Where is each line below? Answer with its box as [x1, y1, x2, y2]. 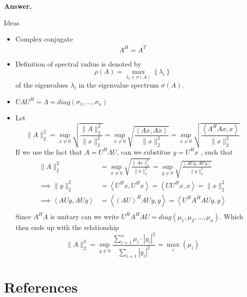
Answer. [4, 1, 32, 11]
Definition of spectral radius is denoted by [15, 58, 142, 69]
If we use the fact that [15, 146, 82, 157]
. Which [219, 211, 243, 221]
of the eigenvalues [15, 80, 68, 90]
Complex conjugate [15, 34, 73, 44]
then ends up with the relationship [15, 222, 119, 232]
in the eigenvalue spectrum [79, 80, 159, 90]
